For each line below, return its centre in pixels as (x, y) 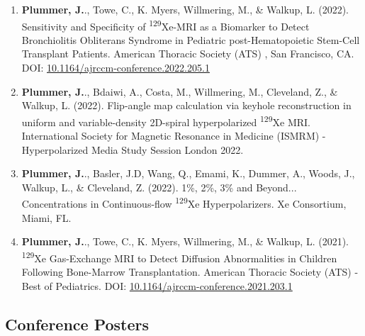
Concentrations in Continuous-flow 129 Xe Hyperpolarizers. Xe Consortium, (184, 203)
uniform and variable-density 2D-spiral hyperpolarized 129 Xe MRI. (166, 121)
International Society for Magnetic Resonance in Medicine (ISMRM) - (174, 136)
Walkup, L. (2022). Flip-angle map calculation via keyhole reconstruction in (186, 105)
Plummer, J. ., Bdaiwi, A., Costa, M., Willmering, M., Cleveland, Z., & (180, 91)
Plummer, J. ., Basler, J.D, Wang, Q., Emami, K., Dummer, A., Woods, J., (188, 173)
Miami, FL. (46, 217)
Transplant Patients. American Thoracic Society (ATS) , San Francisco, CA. (188, 54)
